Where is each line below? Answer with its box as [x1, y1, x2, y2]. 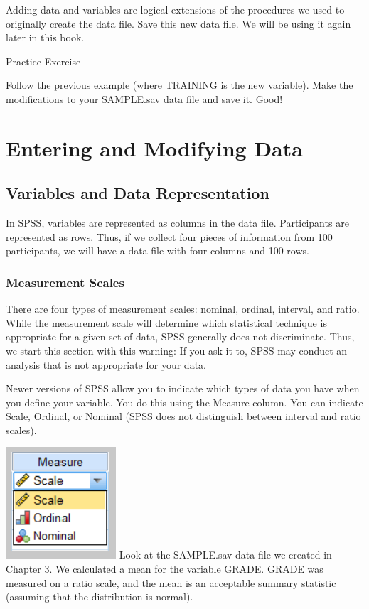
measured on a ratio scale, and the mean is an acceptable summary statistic [6, 575, 336, 590]
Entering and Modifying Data [6, 133, 303, 162]
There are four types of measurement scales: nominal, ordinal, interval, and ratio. [6, 301, 360, 316]
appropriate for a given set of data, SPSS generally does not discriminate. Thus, [6, 329, 355, 344]
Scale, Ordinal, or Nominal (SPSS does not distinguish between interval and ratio [6, 409, 361, 424]
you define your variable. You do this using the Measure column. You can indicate [6, 394, 363, 409]
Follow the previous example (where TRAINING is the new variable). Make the [6, 77, 353, 92]
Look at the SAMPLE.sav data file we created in [119, 547, 332, 562]
